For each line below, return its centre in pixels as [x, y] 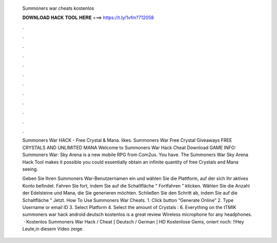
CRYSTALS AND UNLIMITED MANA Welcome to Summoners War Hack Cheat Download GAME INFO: [129, 147]
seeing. [30, 169]
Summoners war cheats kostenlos [58, 8]
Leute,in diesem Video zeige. [53, 229]
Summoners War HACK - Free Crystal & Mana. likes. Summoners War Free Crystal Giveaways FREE [127, 140]
